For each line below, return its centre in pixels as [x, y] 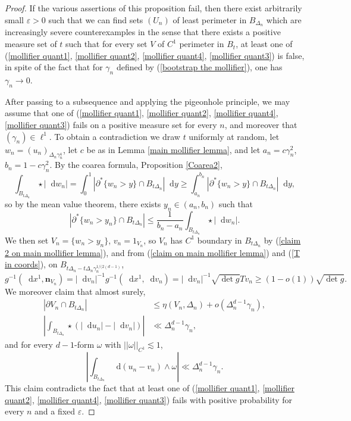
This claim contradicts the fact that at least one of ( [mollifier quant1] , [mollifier [150, 388]
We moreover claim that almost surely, [75, 291]
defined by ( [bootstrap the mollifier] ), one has [199, 67]
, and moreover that [261, 125]
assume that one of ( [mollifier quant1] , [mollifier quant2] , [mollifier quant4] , [142, 113]
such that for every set [106, 44]
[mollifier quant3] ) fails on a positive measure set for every [111, 125]
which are [284, 19]
